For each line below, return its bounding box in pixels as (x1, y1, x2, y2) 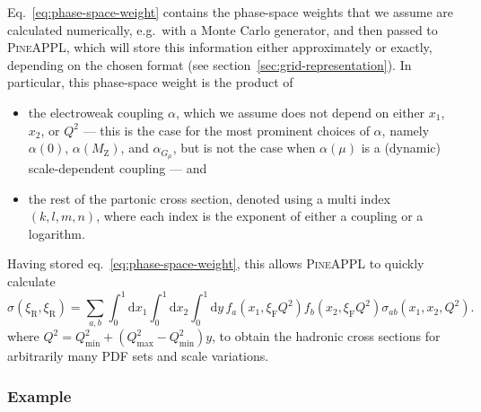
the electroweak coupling (28, 102, 164, 121)
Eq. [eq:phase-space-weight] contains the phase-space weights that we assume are (7, 3, 454, 21)
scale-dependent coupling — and (28, 159, 207, 178)
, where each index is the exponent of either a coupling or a (96, 206, 424, 225)
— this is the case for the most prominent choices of (83, 120, 370, 139)
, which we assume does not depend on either (175, 102, 425, 121)
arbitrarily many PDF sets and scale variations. (7, 346, 269, 365)
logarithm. (28, 224, 85, 242)
